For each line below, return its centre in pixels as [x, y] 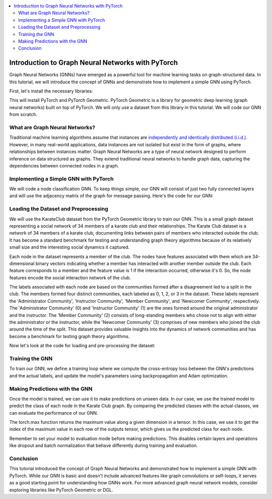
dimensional [22, 263]
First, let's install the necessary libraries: [51, 91]
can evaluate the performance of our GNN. [54, 413]
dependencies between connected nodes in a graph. [64, 165]
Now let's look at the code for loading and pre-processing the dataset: [82, 346]
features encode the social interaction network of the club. [70, 278]
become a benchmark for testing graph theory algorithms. [70, 336]
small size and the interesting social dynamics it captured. [69, 247]
